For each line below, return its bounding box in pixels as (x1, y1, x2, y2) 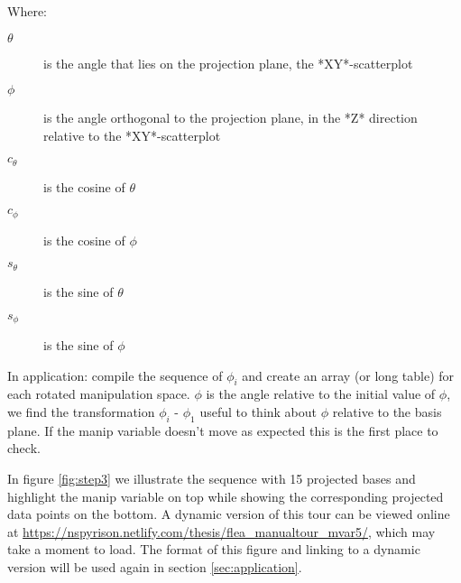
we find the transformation (7, 402, 155, 421)
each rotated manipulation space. (7, 384, 190, 403)
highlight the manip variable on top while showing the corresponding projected (7, 486, 444, 505)
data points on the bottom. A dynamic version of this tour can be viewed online (7, 504, 450, 523)
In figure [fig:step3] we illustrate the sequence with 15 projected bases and (7, 468, 416, 487)
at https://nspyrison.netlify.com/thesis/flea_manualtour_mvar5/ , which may (7, 522, 436, 541)
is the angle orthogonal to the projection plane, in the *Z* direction (43, 108, 418, 127)
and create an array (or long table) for (242, 366, 455, 384)
